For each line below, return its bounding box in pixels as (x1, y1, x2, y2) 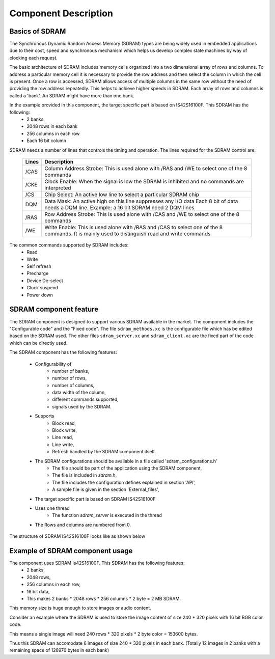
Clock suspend (26, 285, 59, 291)
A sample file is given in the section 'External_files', (52, 486, 159, 492)
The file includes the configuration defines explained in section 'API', (52, 479, 196, 485)
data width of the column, (52, 390, 106, 396)
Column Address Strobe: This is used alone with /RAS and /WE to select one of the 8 (44, 164, 248, 172)
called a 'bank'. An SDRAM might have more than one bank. (9, 92, 134, 99)
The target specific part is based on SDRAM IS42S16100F (35, 496, 156, 502)
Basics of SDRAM (9, 27, 66, 36)
